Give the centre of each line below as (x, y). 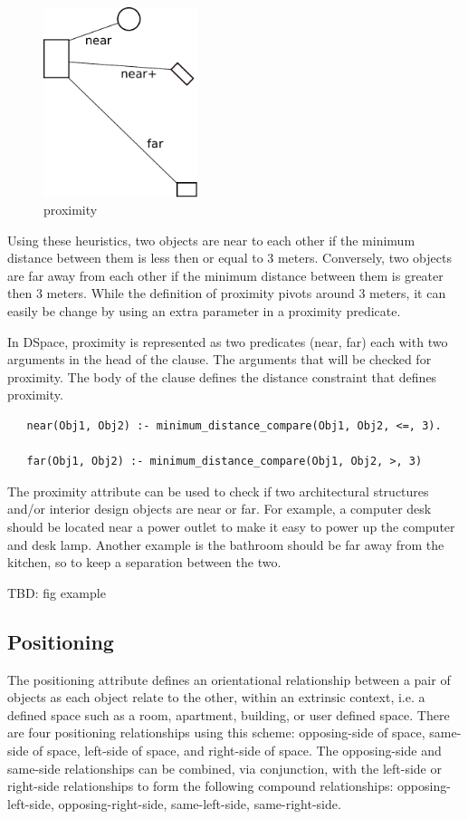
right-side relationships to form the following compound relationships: (201, 786)
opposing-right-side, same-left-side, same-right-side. (200, 803)
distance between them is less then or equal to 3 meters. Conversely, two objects (229, 258)
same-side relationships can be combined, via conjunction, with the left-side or (224, 768)
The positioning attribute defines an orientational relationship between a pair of (229, 679)
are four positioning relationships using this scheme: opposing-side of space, (216, 732)
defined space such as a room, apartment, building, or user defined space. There (229, 714)
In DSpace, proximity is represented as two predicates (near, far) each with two (228, 341)
